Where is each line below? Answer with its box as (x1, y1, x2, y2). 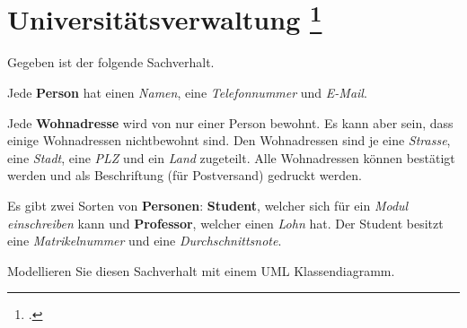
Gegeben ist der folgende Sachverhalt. (7, 53, 215, 72)
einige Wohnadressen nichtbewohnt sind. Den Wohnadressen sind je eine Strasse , (7, 131, 451, 150)
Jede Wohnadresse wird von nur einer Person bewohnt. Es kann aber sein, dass (7, 113, 454, 132)
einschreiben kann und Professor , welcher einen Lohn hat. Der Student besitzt (7, 213, 444, 232)
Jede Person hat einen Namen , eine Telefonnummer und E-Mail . (7, 83, 367, 102)
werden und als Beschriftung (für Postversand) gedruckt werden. (7, 166, 362, 185)
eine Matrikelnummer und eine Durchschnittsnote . (7, 231, 282, 250)
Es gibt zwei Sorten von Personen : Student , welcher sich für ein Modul (7, 196, 409, 215)
